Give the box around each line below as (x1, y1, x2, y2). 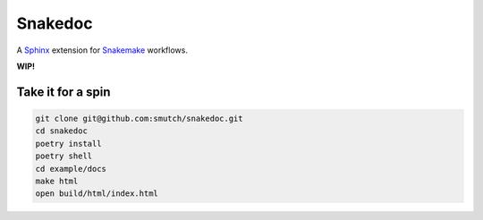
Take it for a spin (16, 84, 111, 99)
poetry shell (35, 151, 93, 161)
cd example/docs (35, 164, 107, 173)
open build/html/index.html (35, 189, 158, 199)
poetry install (35, 139, 102, 148)
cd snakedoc (35, 126, 89, 136)
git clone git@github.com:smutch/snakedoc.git (35, 113, 243, 123)
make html (35, 175, 79, 186)
